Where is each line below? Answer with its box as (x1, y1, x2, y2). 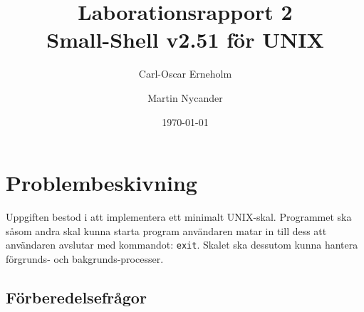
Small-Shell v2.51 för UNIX (46, 25, 324, 54)
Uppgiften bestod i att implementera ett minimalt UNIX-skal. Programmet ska (6, 209, 352, 224)
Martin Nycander (147, 90, 223, 105)
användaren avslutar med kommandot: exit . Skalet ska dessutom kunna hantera (6, 237, 358, 252)
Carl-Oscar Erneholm (138, 66, 232, 81)
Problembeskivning (6, 168, 197, 197)
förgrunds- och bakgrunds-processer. (6, 251, 164, 266)
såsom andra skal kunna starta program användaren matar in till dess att (6, 223, 327, 238)
